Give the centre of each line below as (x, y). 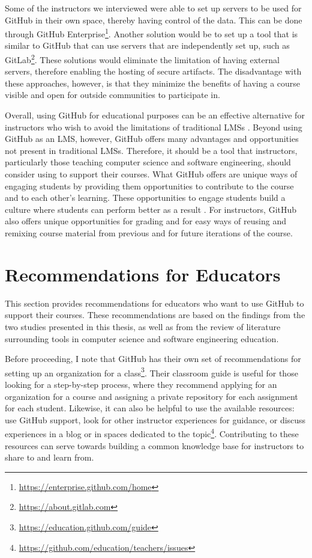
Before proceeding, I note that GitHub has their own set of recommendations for (153, 359)
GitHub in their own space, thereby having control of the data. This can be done (154, 20)
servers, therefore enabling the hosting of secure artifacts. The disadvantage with (153, 71)
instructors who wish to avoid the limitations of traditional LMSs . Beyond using (154, 127)
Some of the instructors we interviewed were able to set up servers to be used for (153, 8)
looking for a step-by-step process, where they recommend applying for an (141, 384)
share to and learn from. (49, 457)
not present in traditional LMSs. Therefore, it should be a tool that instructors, (151, 150)
